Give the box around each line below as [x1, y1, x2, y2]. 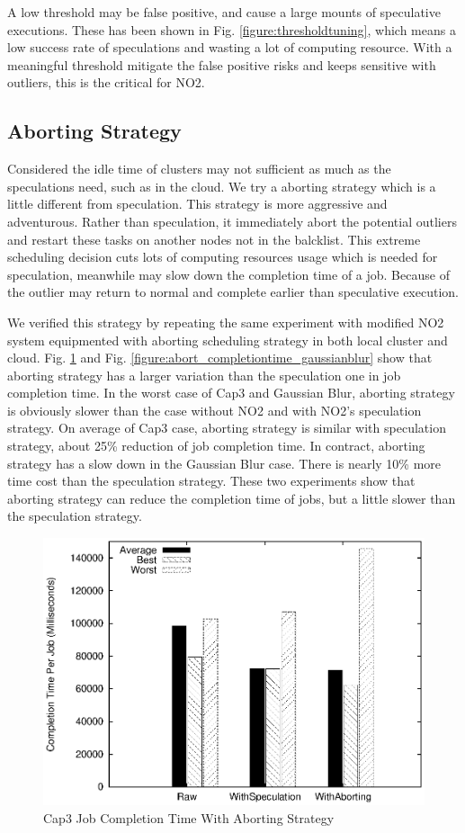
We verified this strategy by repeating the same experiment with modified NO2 [7, 312, 444, 331]
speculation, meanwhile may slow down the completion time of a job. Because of [7, 264, 450, 283]
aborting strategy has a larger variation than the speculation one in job [7, 365, 401, 384]
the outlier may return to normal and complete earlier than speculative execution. [7, 282, 459, 301]
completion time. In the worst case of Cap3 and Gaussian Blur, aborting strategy [7, 383, 455, 402]
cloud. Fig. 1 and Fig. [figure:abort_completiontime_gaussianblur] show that [7, 348, 433, 367]
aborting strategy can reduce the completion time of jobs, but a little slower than [7, 488, 456, 507]
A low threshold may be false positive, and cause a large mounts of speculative [7, 3, 441, 21]
